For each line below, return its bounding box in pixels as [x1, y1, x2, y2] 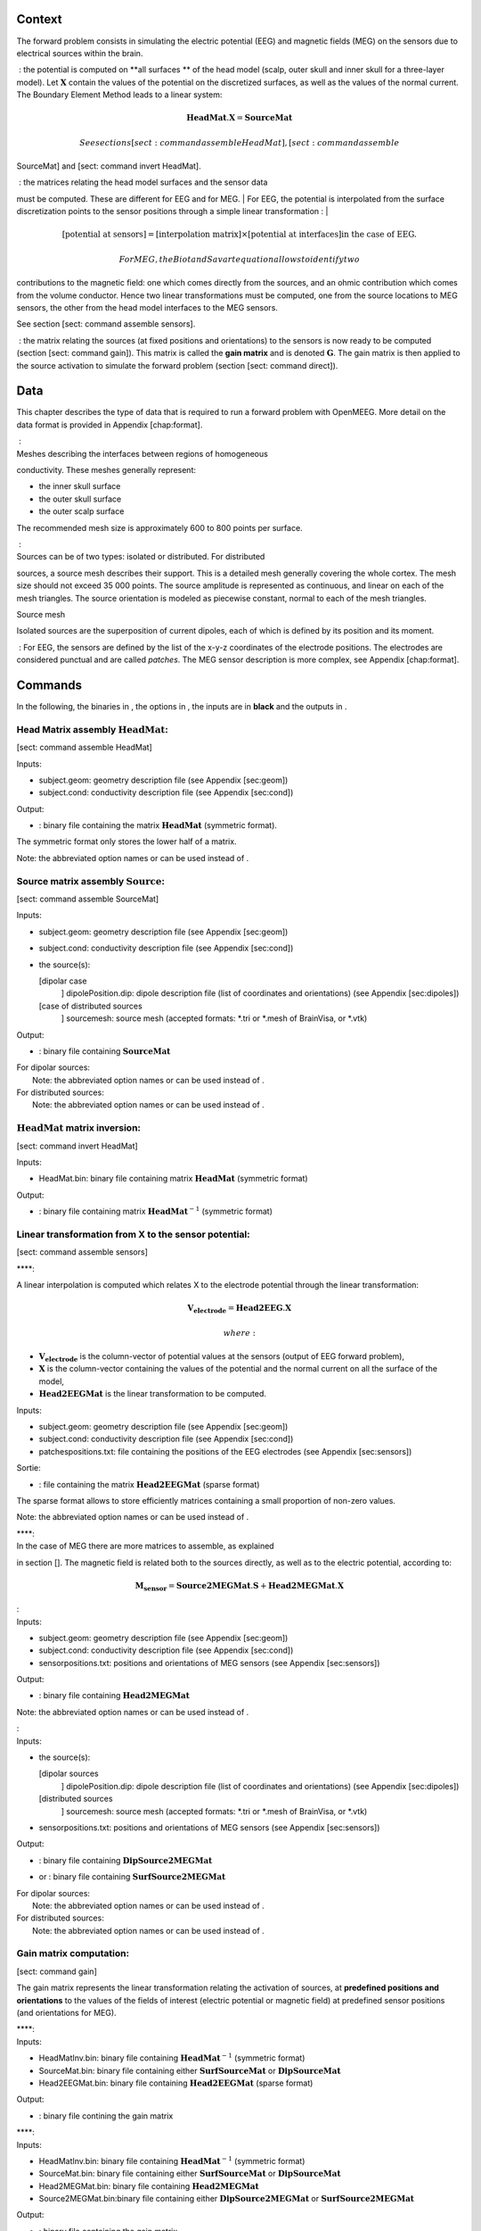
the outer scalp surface [38, 506, 125, 517]
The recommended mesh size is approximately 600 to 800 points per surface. [16, 522, 303, 533]
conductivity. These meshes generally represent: [16, 465, 196, 475]
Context [16, 12, 62, 27]
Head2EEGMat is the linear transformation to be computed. [38, 1389, 267, 1399]
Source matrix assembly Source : [16, 875, 165, 887]
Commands [16, 677, 83, 693]
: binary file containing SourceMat [38, 1045, 171, 1057]
